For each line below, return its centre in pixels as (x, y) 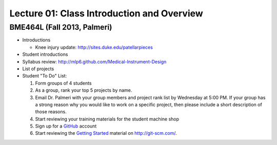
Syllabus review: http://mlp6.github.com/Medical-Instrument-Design (94, 61)
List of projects (38, 69)
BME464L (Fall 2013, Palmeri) (61, 27)
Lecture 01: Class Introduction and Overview (106, 13)
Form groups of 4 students (63, 83)
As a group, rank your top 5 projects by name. (84, 90)
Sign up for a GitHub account (66, 126)
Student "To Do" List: (45, 76)
